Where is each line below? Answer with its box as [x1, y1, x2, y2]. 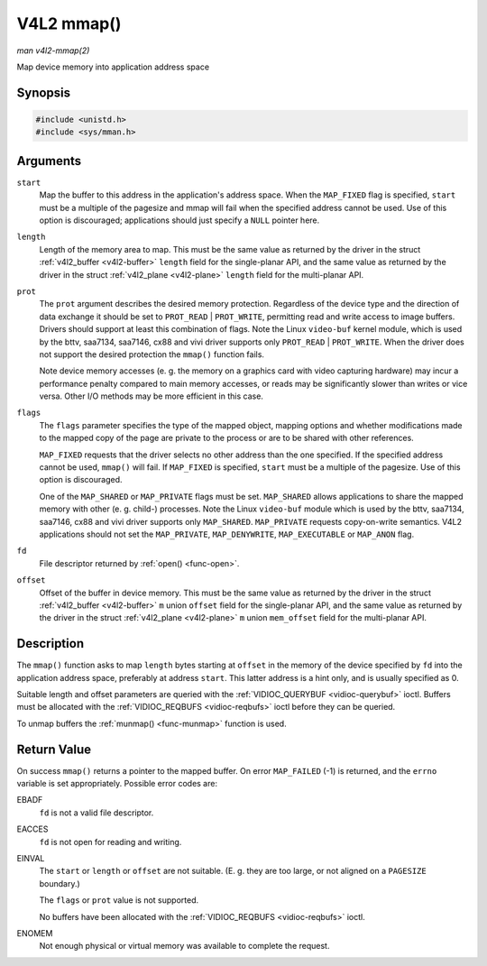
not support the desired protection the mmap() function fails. [39, 348, 265, 360]
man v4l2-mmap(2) [16, 45, 90, 56]
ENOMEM [16, 928, 53, 938]
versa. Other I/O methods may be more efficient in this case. [39, 391, 263, 401]
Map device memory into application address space [16, 61, 210, 72]
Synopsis [16, 85, 71, 100]
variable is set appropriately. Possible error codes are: [16, 778, 218, 789]
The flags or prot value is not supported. [39, 895, 199, 906]
